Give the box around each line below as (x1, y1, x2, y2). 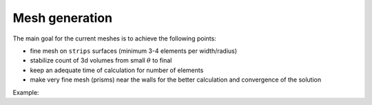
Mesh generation (12, 10, 113, 25)
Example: (12, 88, 39, 96)
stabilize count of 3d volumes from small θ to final (30, 56, 172, 65)
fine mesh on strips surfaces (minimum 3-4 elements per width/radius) (30, 47, 238, 55)
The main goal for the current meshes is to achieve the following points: (12, 34, 216, 43)
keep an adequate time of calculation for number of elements (30, 66, 204, 74)
